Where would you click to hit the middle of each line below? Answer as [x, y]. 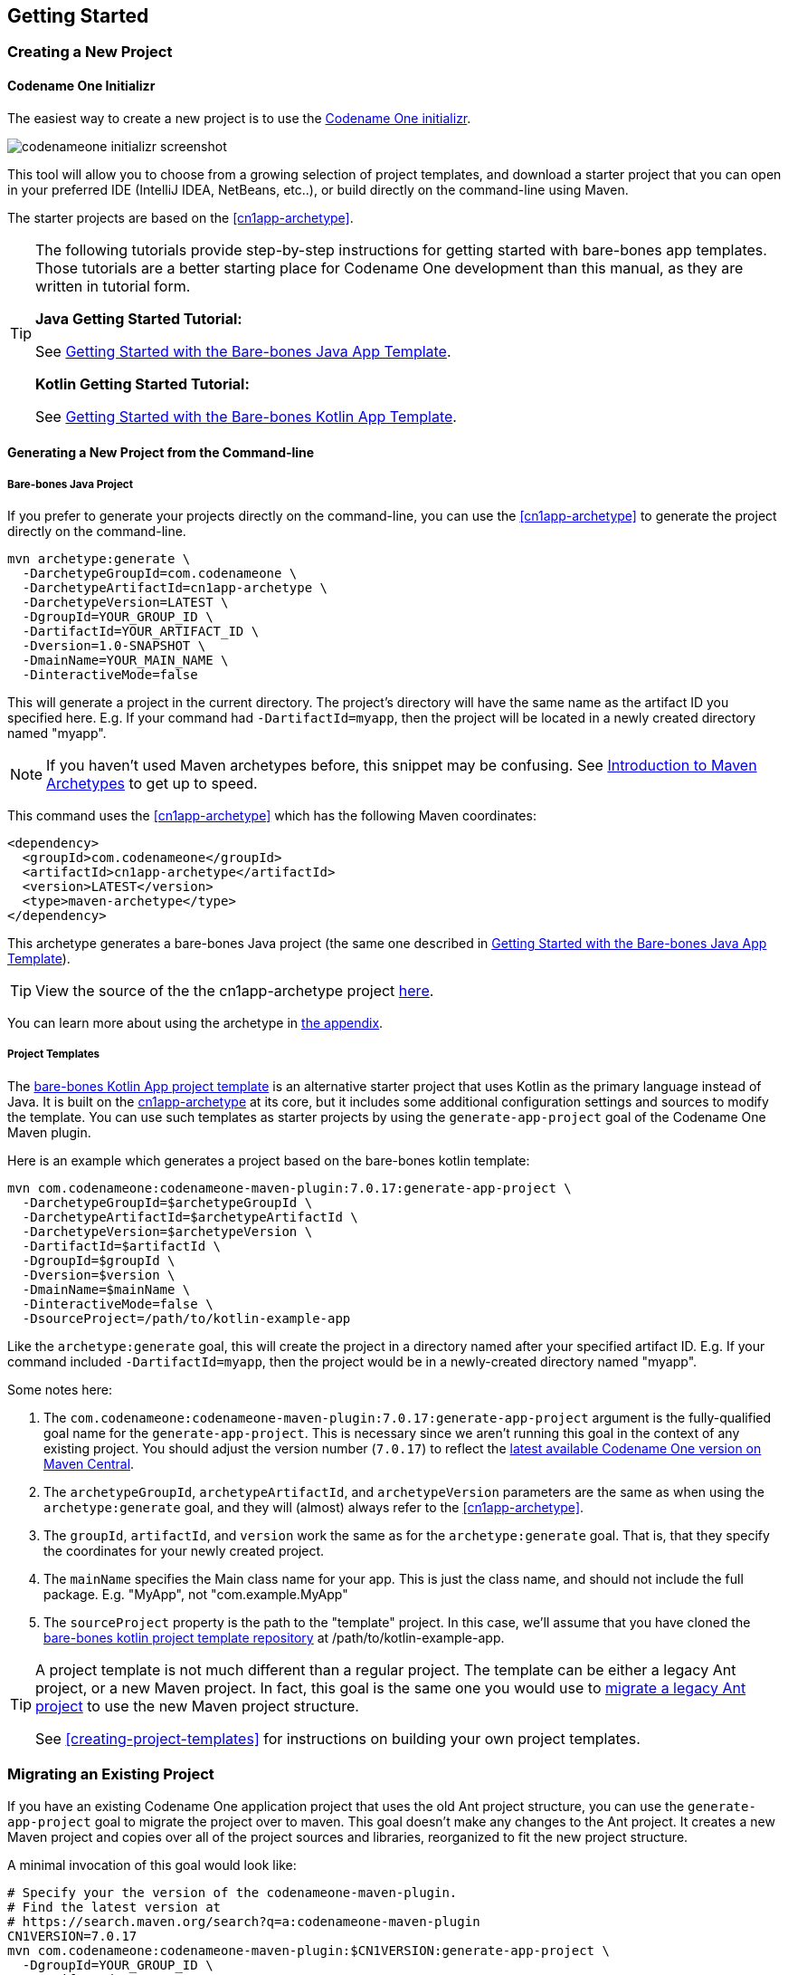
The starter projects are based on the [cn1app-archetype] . [180, 217]
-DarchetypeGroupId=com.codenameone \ [160, 574]
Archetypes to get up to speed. [152, 784]
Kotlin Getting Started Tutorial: [142, 383]
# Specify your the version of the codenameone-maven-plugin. [233, 1892]
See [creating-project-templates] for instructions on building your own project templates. [338, 1738]
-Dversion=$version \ [99, 1275]
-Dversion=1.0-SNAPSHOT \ [114, 646]
